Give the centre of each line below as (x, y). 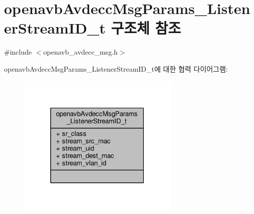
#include (18, 52)
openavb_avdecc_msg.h (80, 52)
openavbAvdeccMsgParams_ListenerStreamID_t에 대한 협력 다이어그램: (116, 68)
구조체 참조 (146, 28)
